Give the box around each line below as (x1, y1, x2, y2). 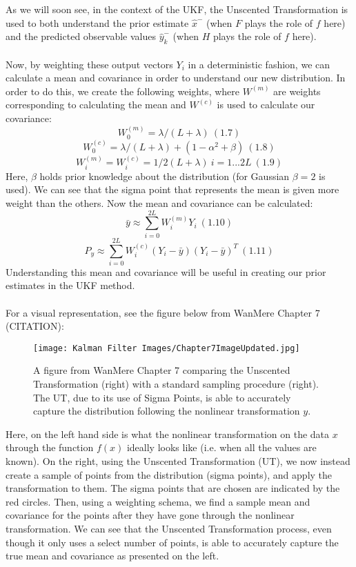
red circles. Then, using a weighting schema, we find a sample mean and (6, 494, 310, 508)
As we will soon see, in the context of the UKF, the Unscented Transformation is (6, 2, 348, 16)
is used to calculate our (217, 97, 315, 112)
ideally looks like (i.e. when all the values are (126, 440, 317, 455)
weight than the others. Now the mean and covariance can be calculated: (6, 196, 313, 210)
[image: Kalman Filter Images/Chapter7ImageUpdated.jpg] (33, 343, 300, 353)
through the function (6, 440, 94, 455)
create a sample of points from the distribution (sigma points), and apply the (6, 467, 333, 481)
